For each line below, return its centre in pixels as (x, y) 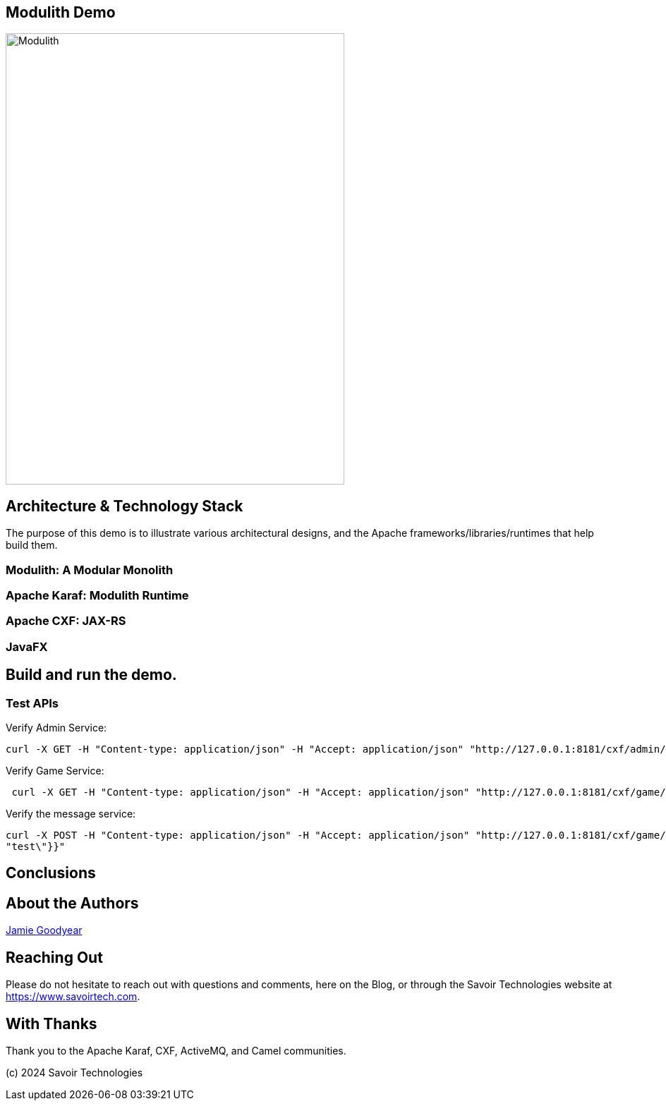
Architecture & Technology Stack (125, 506)
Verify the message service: (71, 813)
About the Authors (72, 903)
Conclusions (51, 873)
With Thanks (52, 1023)
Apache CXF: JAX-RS (66, 621)
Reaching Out (54, 957)
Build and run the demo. (91, 675)
